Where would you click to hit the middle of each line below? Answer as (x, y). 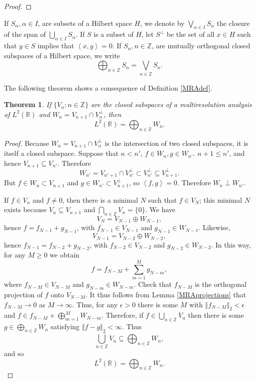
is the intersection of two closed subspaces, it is (177, 143)
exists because (25, 209)
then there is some (216, 315)
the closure (233, 23)
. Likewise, (214, 227)
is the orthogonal (221, 284)
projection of (23, 294)
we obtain (64, 255)
